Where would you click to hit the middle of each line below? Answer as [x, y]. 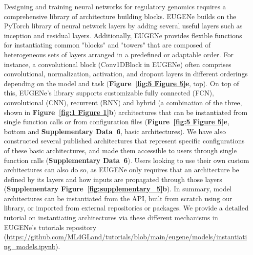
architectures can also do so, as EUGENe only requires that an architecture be [122, 170]
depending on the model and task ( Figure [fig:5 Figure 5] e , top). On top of [122, 83]
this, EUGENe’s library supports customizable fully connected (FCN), [109, 93]
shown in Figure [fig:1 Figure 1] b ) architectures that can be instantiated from [126, 112]
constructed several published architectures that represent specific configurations [124, 141]
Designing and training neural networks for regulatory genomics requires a [115, 6]
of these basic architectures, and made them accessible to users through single [120, 150]
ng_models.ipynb [30, 246]
